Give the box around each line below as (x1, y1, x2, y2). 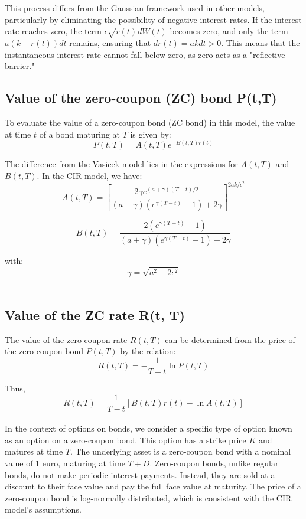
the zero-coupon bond (5, 345, 84, 357)
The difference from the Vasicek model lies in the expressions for (5, 158, 238, 170)
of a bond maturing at (39, 128, 120, 140)
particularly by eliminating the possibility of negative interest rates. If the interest (5, 13, 302, 25)
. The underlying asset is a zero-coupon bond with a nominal (70, 445, 291, 458)
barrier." (5, 60, 35, 72)
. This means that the (221, 36, 300, 48)
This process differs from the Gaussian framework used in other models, (5, 2, 265, 14)
